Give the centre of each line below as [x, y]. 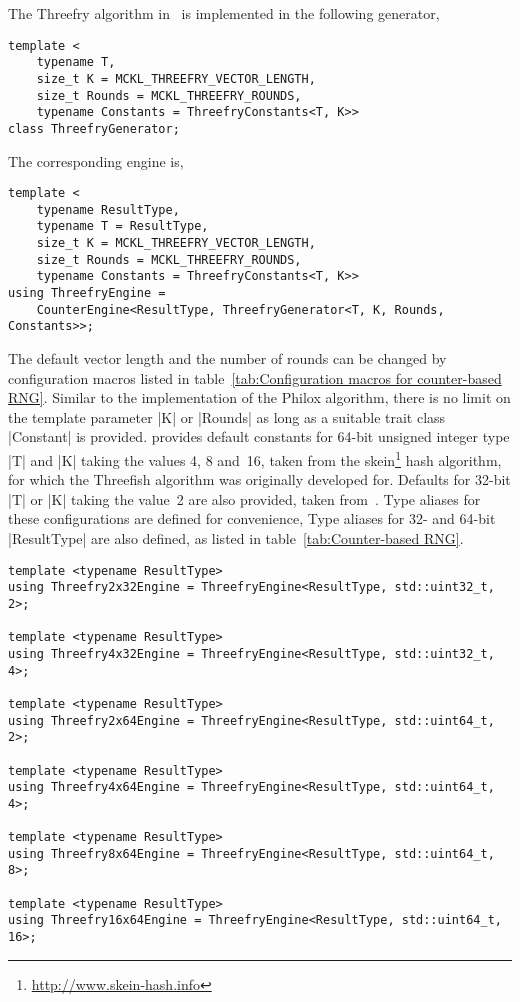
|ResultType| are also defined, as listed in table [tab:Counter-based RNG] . [236, 538]
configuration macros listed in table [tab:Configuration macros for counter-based [255, 377]
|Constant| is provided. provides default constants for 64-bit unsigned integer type [259, 436]
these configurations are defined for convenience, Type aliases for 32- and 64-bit [252, 518]
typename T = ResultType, [122, 226]
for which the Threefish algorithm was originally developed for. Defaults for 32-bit [259, 479]
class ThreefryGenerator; [94, 128]
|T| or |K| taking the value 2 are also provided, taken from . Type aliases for [244, 498]
